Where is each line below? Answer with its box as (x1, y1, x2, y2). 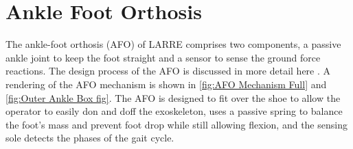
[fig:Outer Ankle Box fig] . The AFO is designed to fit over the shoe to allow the (5, 90, 341, 105)
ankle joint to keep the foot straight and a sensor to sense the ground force (5, 50, 321, 64)
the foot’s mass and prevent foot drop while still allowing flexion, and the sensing (5, 117, 348, 131)
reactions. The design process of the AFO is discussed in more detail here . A (5, 64, 331, 78)
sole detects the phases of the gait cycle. (5, 131, 174, 145)
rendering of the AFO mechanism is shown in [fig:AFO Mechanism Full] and (5, 77, 327, 91)
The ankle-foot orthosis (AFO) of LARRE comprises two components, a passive (5, 37, 341, 51)
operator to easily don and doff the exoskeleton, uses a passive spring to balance (5, 104, 343, 118)
